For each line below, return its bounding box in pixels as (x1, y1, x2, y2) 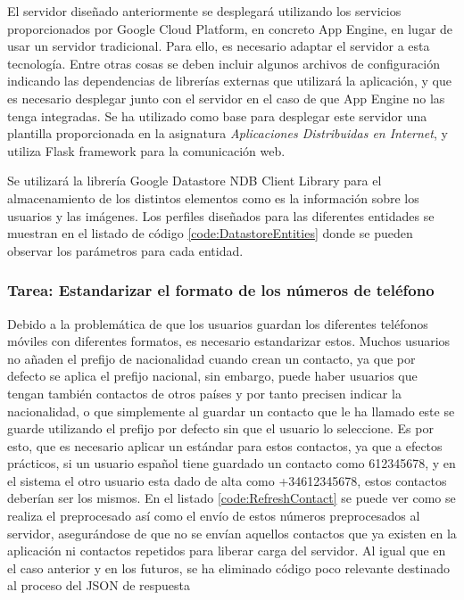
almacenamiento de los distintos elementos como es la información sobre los (7, 188, 419, 207)
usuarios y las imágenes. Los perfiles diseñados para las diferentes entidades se (7, 206, 435, 225)
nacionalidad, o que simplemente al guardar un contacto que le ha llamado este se (7, 401, 455, 420)
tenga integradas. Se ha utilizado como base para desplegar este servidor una (7, 106, 427, 125)
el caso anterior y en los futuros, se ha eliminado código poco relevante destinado (7, 558, 450, 577)
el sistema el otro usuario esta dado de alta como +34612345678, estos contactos (7, 471, 447, 489)
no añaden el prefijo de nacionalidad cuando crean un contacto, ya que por (7, 349, 416, 367)
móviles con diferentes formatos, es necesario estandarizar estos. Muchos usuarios (7, 332, 451, 350)
